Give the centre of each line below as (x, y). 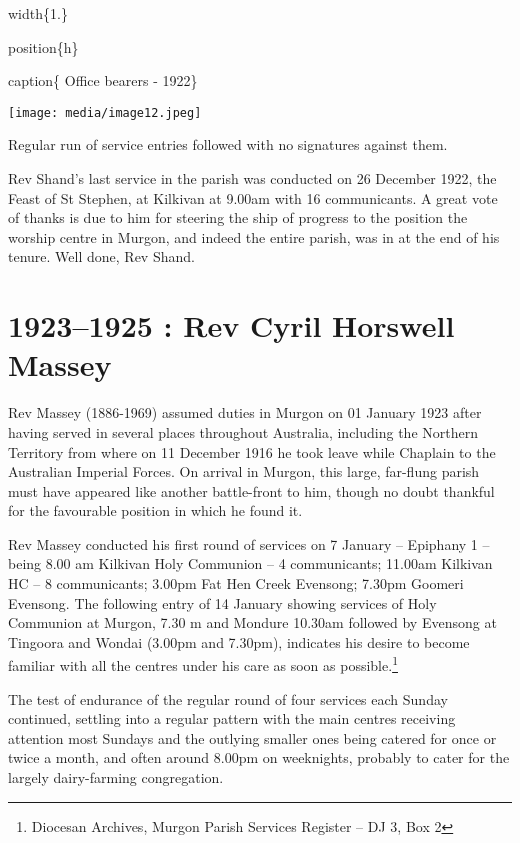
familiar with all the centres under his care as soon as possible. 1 (203, 664)
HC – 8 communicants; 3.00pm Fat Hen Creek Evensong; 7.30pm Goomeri (236, 583)
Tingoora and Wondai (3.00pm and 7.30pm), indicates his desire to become (239, 641)
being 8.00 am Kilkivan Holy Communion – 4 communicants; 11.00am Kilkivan (250, 563)
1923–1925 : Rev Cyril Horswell (231, 325)
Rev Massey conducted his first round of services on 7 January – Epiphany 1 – (249, 543)
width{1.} (38, 13)
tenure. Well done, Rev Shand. (101, 256)
